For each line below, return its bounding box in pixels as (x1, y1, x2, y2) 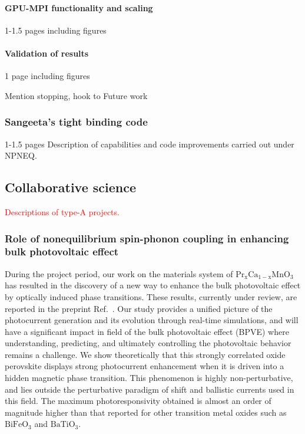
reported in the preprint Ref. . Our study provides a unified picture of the (5, 302, 273, 314)
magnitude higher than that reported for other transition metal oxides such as (5, 406, 287, 418)
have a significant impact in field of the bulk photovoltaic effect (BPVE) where (5, 325, 289, 337)
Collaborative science (5, 178, 137, 196)
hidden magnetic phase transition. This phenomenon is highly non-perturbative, (5, 371, 293, 384)
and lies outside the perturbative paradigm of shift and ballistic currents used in (5, 383, 294, 395)
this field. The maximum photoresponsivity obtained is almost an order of (5, 394, 271, 407)
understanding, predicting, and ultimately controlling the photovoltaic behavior (5, 337, 291, 349)
